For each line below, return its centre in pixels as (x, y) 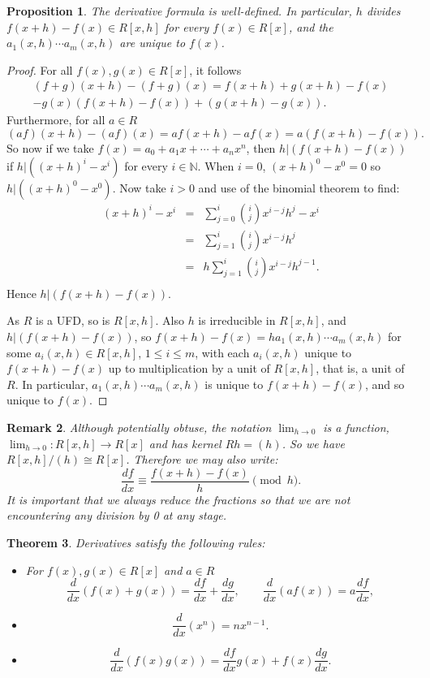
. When (216, 165)
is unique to (234, 384)
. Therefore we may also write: (202, 459)
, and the (311, 26)
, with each (222, 352)
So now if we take (50, 148)
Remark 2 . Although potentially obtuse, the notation (139, 427)
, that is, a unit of (360, 368)
